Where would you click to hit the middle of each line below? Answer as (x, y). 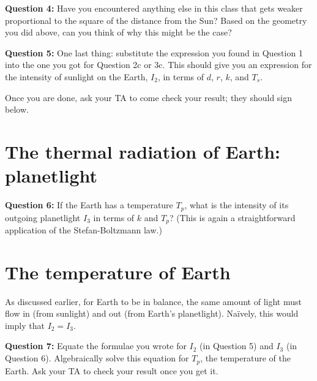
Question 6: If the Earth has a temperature (89, 205)
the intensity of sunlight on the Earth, (76, 76)
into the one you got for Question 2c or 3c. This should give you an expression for (158, 65)
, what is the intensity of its (237, 205)
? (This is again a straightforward (232, 217)
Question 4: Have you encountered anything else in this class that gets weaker (154, 8)
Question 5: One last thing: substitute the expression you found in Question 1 (154, 52)
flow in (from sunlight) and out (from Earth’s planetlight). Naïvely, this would (152, 313)
